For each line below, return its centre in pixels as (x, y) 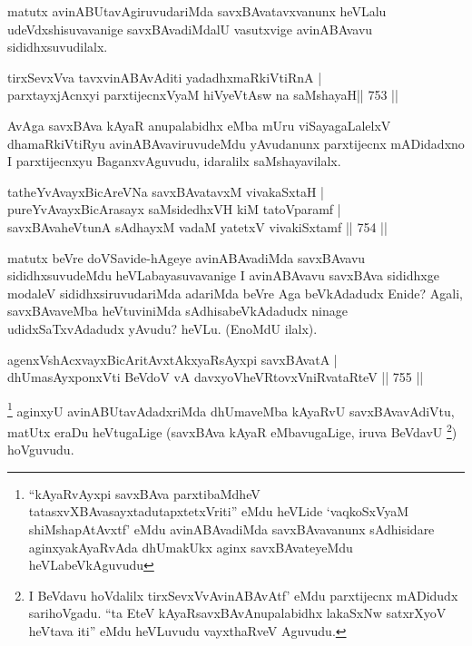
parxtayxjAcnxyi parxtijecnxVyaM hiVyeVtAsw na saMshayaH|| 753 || (203, 95)
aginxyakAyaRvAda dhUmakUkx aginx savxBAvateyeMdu (191, 547)
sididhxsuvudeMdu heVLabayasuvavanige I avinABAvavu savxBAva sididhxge (223, 275)
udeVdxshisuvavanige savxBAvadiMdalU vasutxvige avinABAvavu (190, 29)
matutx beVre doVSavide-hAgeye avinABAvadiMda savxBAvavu (187, 257)
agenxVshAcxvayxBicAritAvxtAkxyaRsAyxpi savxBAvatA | (172, 359)
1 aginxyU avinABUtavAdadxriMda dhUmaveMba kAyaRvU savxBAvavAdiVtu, (231, 409)
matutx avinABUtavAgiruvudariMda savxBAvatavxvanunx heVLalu (197, 11)
